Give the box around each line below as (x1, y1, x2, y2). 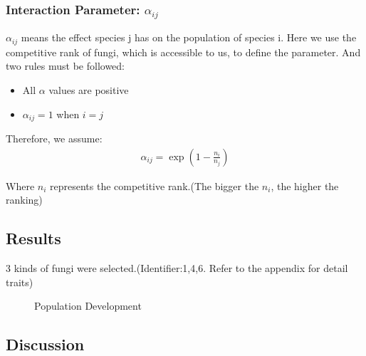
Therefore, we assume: (6, 131, 103, 146)
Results (6, 227, 61, 249)
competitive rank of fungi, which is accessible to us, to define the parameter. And (6, 44, 361, 59)
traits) (6, 274, 33, 289)
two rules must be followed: (6, 58, 125, 73)
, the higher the (271, 178, 339, 193)
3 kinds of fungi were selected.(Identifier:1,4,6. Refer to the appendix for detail (6, 261, 348, 276)
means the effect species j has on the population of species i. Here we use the (21, 30, 357, 45)
